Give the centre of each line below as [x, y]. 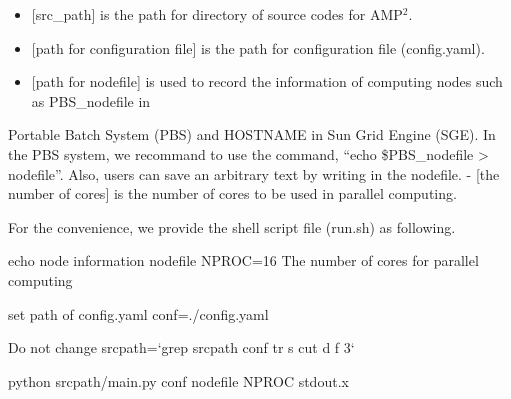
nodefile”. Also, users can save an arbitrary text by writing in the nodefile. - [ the [254, 173]
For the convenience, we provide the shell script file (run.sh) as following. [232, 226]
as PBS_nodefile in [91, 100]
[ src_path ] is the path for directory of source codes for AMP [217, 14]
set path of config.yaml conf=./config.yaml [138, 313]
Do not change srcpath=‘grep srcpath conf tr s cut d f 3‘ [181, 347]
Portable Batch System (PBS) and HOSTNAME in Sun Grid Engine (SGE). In [252, 134]
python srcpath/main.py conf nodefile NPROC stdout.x [178, 380]
